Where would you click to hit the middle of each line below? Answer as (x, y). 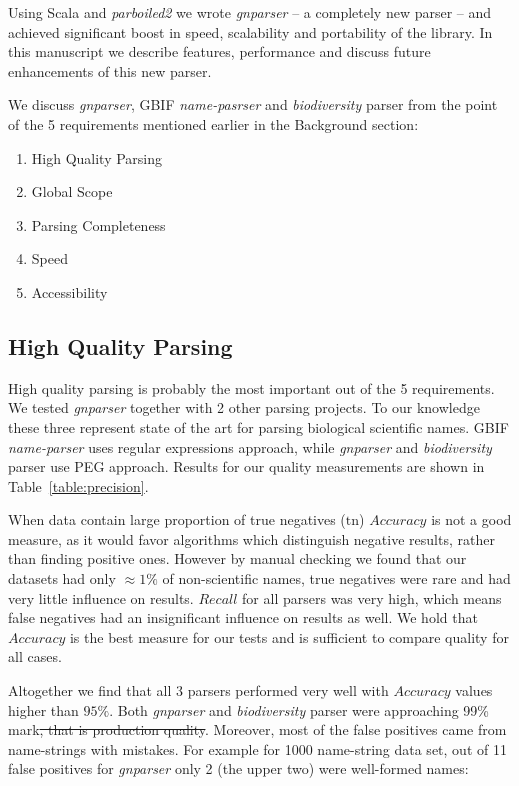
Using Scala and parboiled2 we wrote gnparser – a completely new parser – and (250, 12)
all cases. (35, 656)
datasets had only (62, 578)
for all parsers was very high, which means (372, 597)
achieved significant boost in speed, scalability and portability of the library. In (250, 31)
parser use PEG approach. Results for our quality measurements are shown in (246, 466)
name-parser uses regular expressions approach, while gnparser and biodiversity (250, 446)
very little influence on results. (101, 597)
